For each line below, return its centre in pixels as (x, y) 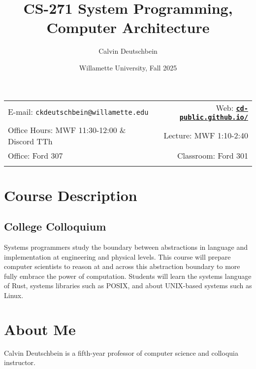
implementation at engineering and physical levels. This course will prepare (117, 256)
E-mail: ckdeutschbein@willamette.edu (78, 111)
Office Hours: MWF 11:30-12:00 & (67, 130)
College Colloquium (55, 226)
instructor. (20, 362)
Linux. (14, 295)
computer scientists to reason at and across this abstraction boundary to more (122, 266)
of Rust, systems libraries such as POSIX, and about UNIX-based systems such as (128, 285)
